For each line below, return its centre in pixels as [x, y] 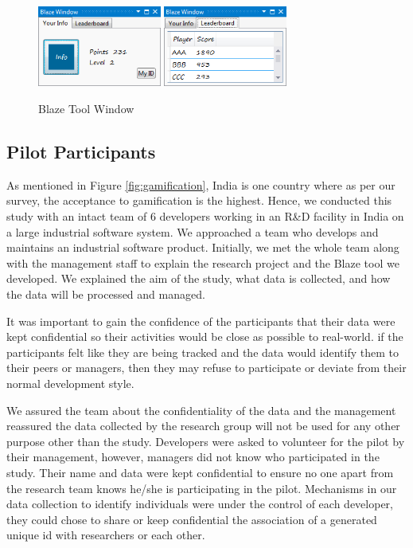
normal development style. [70, 383]
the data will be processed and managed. [106, 294]
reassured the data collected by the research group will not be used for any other [203, 426]
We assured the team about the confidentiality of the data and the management [201, 410]
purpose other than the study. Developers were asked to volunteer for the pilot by [206, 441]
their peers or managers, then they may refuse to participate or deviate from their [206, 368]
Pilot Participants [81, 152]
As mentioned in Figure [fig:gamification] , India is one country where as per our [201, 184]
